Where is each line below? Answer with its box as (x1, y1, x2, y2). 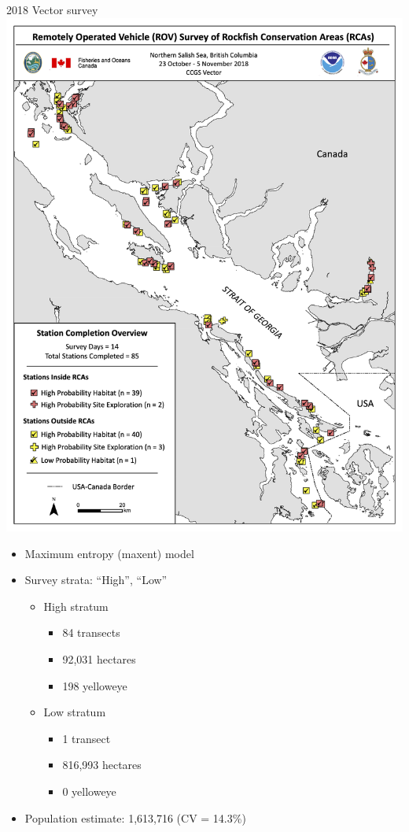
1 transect (62, 730, 111, 746)
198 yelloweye (62, 677, 127, 693)
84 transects (62, 624, 120, 641)
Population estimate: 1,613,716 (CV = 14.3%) (24, 809, 246, 826)
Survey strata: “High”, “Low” (24, 571, 168, 588)
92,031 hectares (62, 651, 136, 667)
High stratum (43, 597, 109, 614)
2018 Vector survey (6, 2, 98, 17)
